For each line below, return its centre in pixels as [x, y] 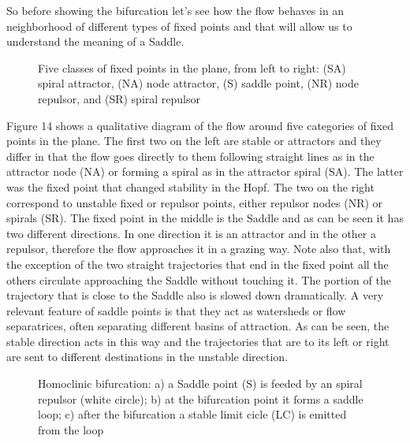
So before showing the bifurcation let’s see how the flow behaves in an [175, 10]
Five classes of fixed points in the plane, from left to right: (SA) [192, 67]
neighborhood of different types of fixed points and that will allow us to [179, 26]
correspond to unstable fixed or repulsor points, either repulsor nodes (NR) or [195, 202]
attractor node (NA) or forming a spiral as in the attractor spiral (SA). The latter [205, 171]
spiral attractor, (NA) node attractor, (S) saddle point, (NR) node [198, 83]
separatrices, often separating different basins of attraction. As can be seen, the [198, 326]
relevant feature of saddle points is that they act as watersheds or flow [176, 310]
